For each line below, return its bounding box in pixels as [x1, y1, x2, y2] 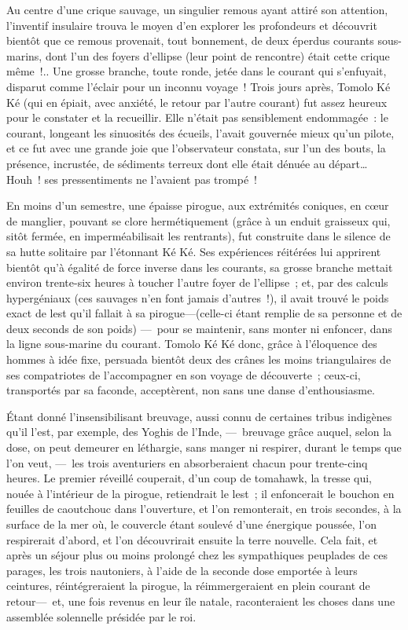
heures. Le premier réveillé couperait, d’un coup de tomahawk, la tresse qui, [6, 470, 372, 486]
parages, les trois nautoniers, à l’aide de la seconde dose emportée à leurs [6, 562, 358, 578]
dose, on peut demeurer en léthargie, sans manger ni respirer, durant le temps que [6, 439, 402, 456]
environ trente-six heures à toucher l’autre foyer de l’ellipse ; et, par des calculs [6, 274, 388, 291]
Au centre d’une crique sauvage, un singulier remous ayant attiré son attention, [6, 2, 388, 17]
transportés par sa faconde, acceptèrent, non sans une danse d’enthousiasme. [6, 382, 375, 398]
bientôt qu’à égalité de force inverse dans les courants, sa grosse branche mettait [6, 258, 393, 275]
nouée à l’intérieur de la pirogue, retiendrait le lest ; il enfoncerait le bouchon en [6, 485, 395, 501]
